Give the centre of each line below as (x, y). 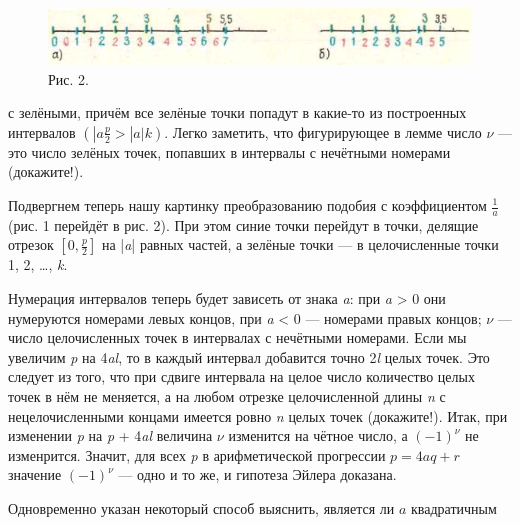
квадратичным (453, 507)
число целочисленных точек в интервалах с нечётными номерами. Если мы (237, 337)
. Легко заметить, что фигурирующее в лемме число (323, 131)
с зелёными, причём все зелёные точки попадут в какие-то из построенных (237, 112)
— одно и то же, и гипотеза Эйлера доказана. (257, 474)
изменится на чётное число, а (318, 435)
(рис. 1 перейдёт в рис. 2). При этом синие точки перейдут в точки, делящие (243, 224)
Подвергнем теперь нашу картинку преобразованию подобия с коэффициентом (247, 205)
